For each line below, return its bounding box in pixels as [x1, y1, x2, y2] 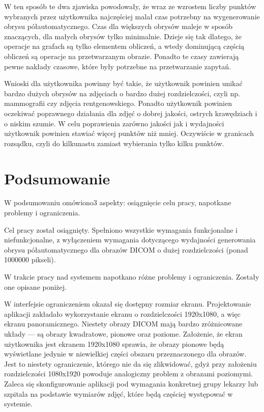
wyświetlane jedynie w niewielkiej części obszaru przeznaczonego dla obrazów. [4, 348, 247, 359]
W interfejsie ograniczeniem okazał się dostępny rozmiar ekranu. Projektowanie [4, 298, 251, 309]
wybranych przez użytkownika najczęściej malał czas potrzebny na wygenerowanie [4, 11, 260, 21]
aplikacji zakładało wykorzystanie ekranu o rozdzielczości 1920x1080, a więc [4, 308, 241, 319]
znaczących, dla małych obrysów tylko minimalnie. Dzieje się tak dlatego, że [4, 31, 242, 41]
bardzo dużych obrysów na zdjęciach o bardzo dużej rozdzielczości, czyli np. [4, 88, 240, 98]
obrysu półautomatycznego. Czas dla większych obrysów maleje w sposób [4, 21, 232, 32]
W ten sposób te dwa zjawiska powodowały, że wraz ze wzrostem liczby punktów [4, 1, 256, 11]
